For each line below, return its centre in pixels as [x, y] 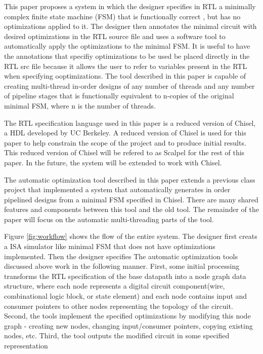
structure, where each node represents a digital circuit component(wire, [115, 286]
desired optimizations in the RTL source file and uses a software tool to [115, 36]
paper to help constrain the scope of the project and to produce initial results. [125, 142]
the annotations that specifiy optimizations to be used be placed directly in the [127, 56]
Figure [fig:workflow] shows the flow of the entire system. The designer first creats [131, 236]
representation [26, 345]
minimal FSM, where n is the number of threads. [80, 105]
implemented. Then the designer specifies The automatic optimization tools [121, 256]
